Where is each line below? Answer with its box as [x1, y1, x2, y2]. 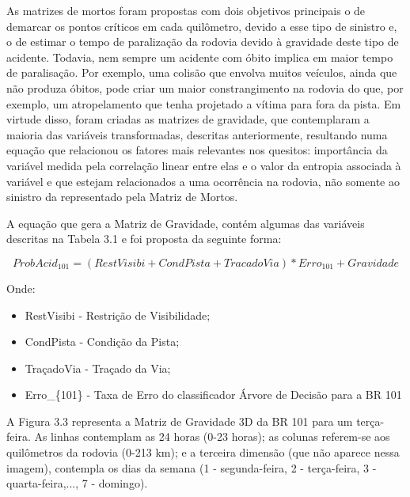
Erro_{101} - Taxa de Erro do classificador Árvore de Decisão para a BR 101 [25, 386, 402, 403]
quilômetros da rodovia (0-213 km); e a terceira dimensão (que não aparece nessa [6, 444, 400, 461]
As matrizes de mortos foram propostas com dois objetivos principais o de [6, 2, 366, 18]
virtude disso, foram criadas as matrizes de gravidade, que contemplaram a [6, 111, 370, 127]
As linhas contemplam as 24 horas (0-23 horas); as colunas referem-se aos [34, 428, 390, 445]
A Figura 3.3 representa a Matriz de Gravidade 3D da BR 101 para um [6, 412, 353, 429]
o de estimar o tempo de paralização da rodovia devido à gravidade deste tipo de [6, 33, 399, 50]
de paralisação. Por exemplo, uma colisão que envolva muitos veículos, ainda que [6, 64, 397, 81]
